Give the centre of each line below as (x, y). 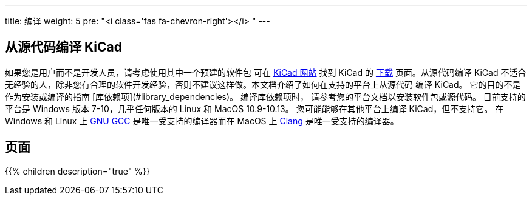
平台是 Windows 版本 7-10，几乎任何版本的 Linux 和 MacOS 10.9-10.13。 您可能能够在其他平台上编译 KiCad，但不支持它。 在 (254, 108)
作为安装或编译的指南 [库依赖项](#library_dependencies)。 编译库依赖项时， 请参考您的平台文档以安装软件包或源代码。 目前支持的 (265, 96)
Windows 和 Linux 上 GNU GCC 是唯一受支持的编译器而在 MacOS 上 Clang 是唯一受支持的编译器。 (202, 121)
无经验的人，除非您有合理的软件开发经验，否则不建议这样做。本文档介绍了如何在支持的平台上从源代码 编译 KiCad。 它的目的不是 (263, 84)
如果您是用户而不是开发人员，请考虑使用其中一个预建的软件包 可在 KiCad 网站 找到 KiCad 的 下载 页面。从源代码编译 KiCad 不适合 (266, 72)
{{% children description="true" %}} (77, 171)
